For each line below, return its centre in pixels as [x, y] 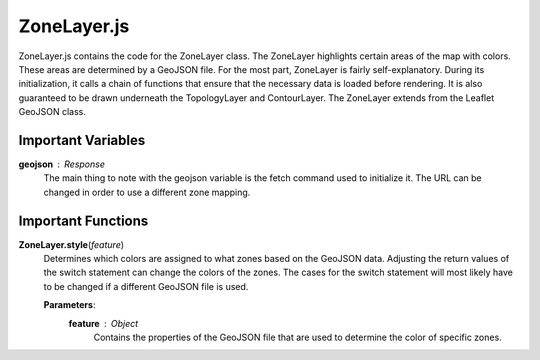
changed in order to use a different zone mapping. [147, 192]
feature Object [103, 323]
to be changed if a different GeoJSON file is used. [146, 286]
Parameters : [69, 305]
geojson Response [61, 164]
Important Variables [82, 140]
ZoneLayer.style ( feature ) [71, 244]
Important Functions [83, 220]
